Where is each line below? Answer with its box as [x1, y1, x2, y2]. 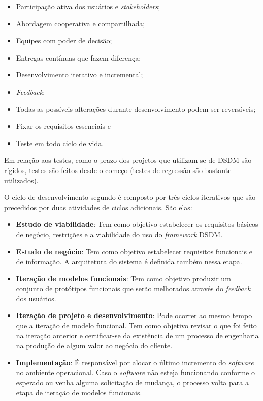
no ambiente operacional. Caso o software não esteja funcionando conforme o [16, 367, 255, 378]
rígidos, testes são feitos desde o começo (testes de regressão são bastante [4, 164, 232, 175]
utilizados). [4, 175, 39, 185]
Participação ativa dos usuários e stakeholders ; [16, 1, 160, 11]
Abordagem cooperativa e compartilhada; [16, 18, 145, 28]
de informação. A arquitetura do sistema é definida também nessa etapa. [16, 256, 242, 267]
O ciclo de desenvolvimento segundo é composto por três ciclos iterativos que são [4, 192, 256, 203]
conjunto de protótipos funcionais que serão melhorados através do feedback [16, 283, 251, 294]
